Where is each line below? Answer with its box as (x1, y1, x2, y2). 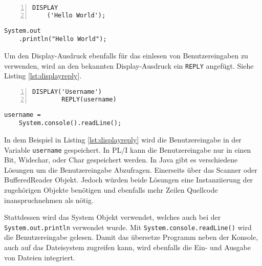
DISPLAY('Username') (32, 88, 102, 95)
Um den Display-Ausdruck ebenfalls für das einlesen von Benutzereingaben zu (4, 50, 248, 61)
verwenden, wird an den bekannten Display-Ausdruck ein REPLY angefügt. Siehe (4, 60, 254, 71)
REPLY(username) (61, 95, 117, 103)
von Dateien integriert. (4, 252, 75, 262)
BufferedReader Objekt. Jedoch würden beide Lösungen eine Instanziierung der (4, 174, 253, 185)
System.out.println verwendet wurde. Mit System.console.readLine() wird (4, 221, 252, 232)
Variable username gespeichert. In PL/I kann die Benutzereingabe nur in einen (4, 144, 251, 155)
